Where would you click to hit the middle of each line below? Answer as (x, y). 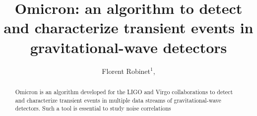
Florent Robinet (126, 71)
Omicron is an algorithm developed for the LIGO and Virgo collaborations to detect (124, 91)
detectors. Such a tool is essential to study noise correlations (93, 108)
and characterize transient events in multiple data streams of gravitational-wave (118, 100)
